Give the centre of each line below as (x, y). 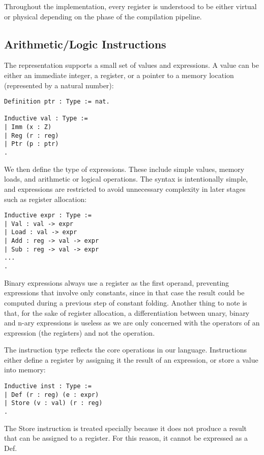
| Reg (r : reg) (32, 135)
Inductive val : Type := (46, 119)
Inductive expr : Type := (48, 216)
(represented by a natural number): (59, 85)
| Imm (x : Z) (28, 127)
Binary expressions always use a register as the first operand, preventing (117, 282)
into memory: (25, 370)
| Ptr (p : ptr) (32, 144)
